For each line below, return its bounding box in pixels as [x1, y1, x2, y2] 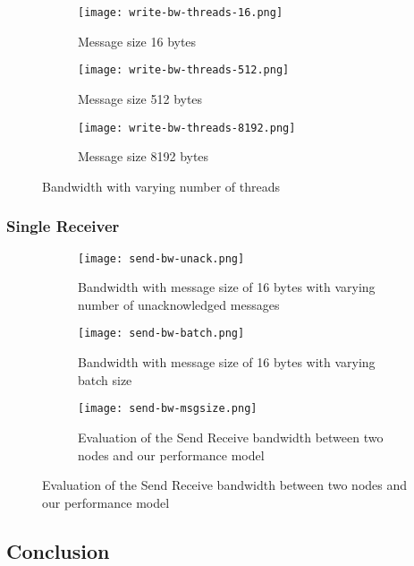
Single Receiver [6, 215, 120, 237]
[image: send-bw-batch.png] [78, 327, 245, 340]
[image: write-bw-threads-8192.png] [78, 121, 296, 134]
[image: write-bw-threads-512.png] [78, 64, 290, 77]
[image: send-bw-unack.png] [78, 252, 245, 265]
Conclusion [6, 536, 110, 564]
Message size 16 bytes [78, 31, 197, 50]
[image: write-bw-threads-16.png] [78, 6, 283, 19]
